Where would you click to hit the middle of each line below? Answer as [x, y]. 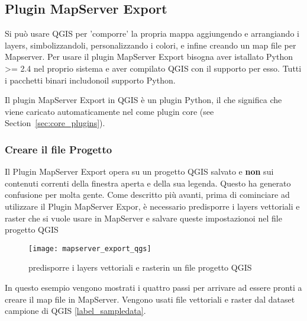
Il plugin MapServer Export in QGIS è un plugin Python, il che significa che [143, 100]
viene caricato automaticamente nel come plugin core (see [109, 111]
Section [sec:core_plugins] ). [55, 123]
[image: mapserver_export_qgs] [90, 248]
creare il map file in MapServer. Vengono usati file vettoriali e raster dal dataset [150, 299]
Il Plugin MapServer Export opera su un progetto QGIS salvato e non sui [139, 171]
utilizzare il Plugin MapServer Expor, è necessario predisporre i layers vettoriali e [152, 206]
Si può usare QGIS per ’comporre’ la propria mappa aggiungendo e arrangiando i [152, 33]
